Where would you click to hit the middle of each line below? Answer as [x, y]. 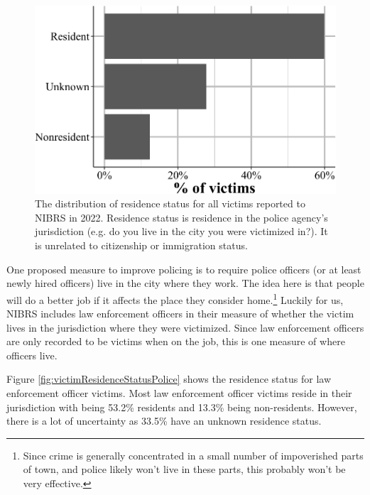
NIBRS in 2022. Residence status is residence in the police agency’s [181, 217]
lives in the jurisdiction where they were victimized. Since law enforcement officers [185, 327]
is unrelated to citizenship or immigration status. [141, 245]
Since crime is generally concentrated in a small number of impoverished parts [193, 455]
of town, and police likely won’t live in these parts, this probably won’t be [184, 469]
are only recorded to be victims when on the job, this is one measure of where [176, 341]
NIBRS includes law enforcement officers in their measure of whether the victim [180, 314]
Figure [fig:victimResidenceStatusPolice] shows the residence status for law [169, 379]
